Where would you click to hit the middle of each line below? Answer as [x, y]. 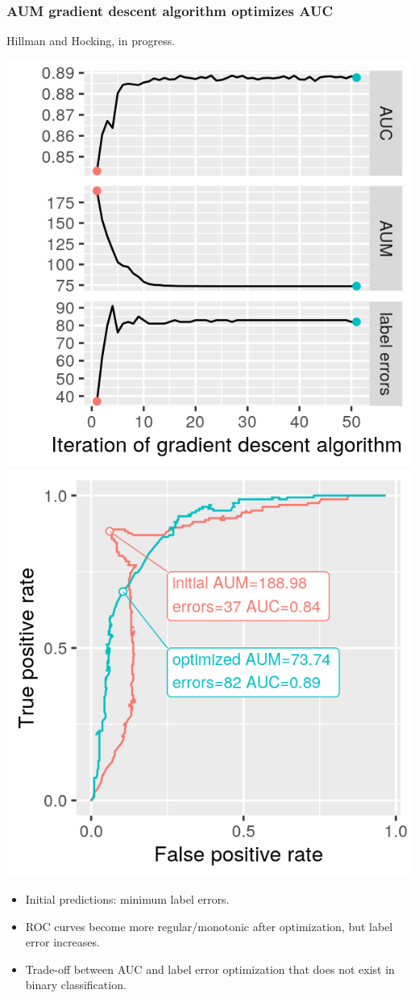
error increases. [62, 942]
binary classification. [76, 985]
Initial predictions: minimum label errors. [127, 899]
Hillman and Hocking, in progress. [91, 41]
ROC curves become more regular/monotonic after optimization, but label [209, 926]
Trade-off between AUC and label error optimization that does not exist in [210, 969]
